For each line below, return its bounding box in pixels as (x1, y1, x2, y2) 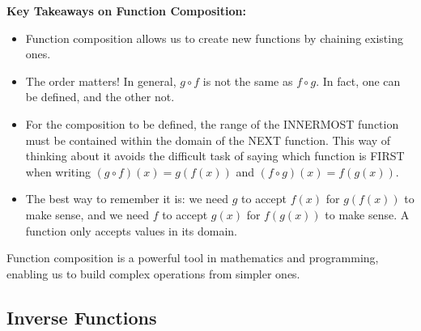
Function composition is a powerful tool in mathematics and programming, (6, 249, 379, 266)
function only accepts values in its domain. (25, 222, 237, 239)
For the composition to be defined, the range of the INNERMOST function (25, 115, 399, 132)
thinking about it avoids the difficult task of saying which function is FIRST (25, 147, 405, 164)
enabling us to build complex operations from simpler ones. (6, 265, 300, 282)
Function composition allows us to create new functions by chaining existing (25, 29, 403, 46)
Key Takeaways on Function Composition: (6, 2, 246, 19)
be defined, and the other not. (25, 88, 175, 105)
